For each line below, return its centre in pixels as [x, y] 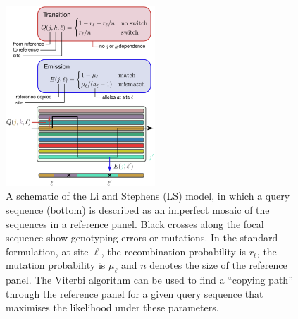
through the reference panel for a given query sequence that [135, 293]
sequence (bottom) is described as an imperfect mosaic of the [138, 209]
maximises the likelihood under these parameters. [112, 307]
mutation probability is [56, 265]
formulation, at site [47, 251]
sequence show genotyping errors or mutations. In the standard [142, 237]
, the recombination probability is [173, 251]
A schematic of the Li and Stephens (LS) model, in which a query [148, 196]
